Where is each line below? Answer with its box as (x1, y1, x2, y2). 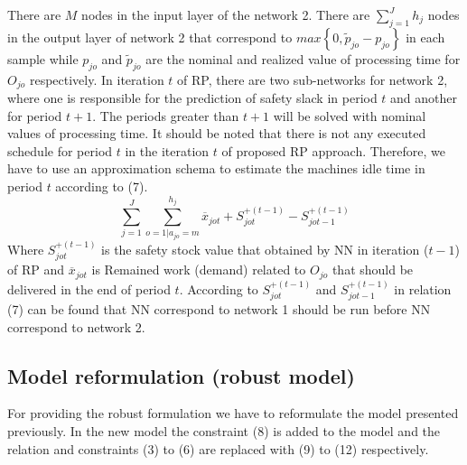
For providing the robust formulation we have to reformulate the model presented (7, 404, 459, 423)
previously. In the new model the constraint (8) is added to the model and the (7, 421, 441, 440)
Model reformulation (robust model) (7, 361, 355, 389)
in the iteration (125, 141, 210, 160)
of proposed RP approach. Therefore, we (221, 141, 446, 160)
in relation (394, 279, 452, 298)
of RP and (7, 260, 65, 279)
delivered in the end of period (7, 279, 171, 298)
